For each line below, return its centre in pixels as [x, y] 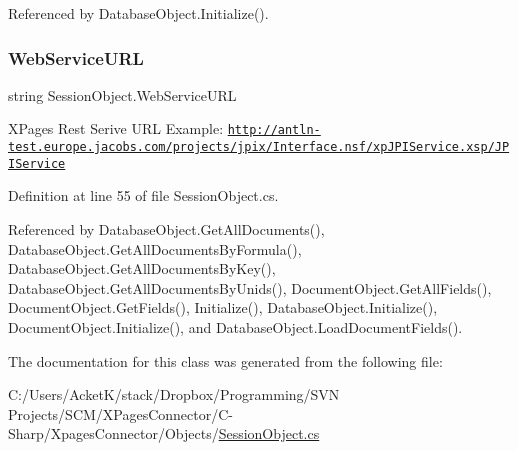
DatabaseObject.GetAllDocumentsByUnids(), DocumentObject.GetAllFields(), [250, 287]
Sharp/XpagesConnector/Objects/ [113, 433]
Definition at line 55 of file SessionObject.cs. [143, 195]
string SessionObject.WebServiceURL [122, 94]
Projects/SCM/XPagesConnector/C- [121, 413]
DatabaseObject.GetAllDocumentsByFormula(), [155, 248]
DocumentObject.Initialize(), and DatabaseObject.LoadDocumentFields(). [235, 326]
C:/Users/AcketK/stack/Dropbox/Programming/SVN [174, 394]
